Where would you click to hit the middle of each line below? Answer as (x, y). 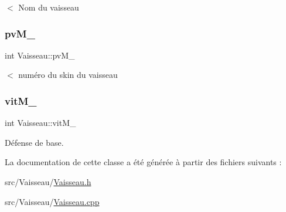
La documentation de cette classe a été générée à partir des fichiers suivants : (143, 162)
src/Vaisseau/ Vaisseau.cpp (52, 201)
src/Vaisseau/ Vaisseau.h (48, 182)
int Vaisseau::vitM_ (40, 123)
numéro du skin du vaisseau (68, 75)
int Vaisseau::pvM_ (40, 55)
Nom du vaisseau (49, 7)
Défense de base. (34, 142)
